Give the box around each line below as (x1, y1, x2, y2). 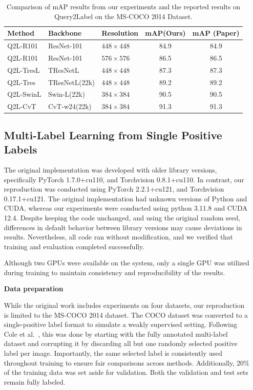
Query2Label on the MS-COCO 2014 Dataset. (54, 11, 193, 21)
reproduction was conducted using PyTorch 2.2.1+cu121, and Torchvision (4, 184, 224, 194)
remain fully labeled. (4, 376, 65, 387)
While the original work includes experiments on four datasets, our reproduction (4, 300, 245, 310)
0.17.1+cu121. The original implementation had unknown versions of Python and (4, 193, 247, 203)
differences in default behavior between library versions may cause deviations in (4, 222, 242, 232)
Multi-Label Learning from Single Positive (4, 127, 222, 142)
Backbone (48, 28, 82, 38)
